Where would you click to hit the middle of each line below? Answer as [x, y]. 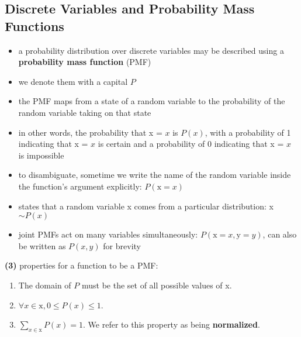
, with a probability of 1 [248, 132]
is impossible [41, 155]
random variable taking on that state [85, 112]
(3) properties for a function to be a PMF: [82, 265]
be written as [42, 245]
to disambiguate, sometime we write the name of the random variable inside [155, 175]
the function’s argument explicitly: [80, 186]
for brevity [122, 245]
